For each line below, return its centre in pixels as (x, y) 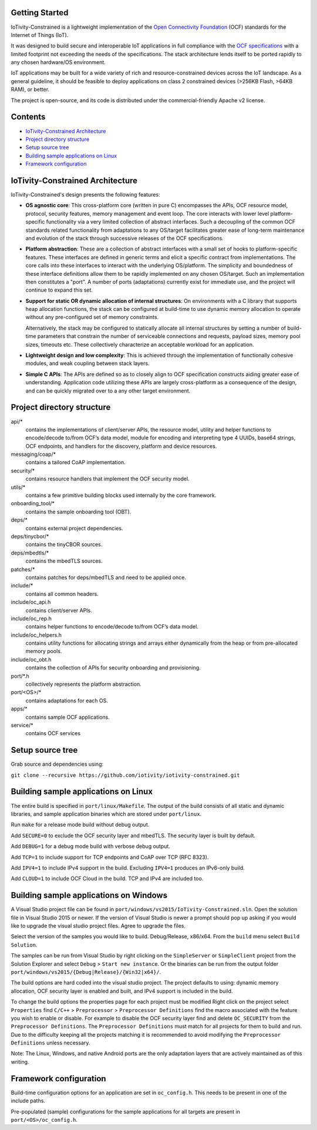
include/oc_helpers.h (36, 635)
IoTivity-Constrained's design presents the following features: (86, 195)
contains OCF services (53, 733)
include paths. (28, 1101)
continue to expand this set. (59, 290)
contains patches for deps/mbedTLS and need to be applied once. (106, 577)
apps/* (19, 709)
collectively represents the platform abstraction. (83, 684)
